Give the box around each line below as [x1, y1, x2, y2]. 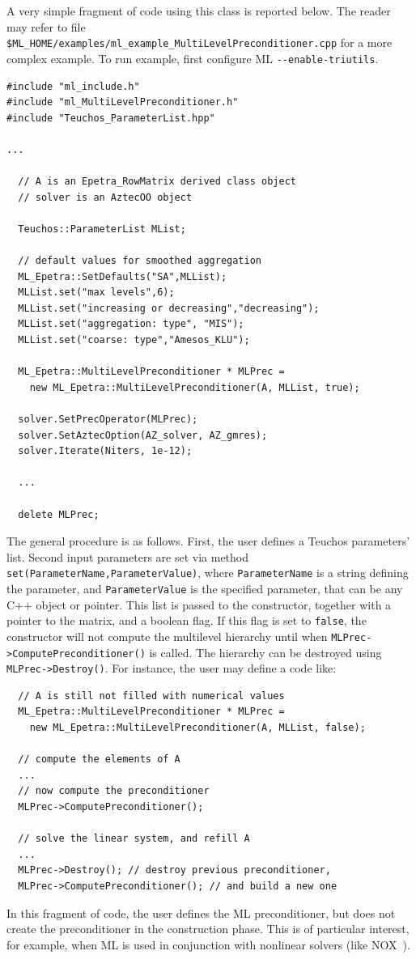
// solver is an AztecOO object [18, 191, 193, 203]
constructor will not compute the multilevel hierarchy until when [6, 627, 328, 644]
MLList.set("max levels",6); [18, 286, 175, 299]
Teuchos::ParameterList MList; [18, 223, 186, 235]
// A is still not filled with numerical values [18, 690, 285, 702]
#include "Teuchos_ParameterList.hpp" [6, 112, 215, 124]
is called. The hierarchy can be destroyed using [149, 643, 382, 660]
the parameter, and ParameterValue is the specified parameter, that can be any [6, 579, 403, 596]
